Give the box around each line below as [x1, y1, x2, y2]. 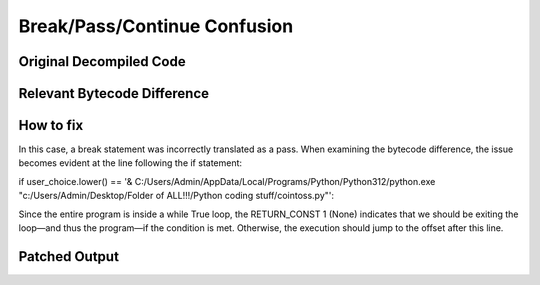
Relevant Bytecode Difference [18, 85, 210, 102]
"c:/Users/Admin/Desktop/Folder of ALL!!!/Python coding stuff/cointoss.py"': [18, 190, 335, 202]
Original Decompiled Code [18, 53, 186, 70]
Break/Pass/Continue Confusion [18, 15, 294, 37]
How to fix [18, 117, 84, 134]
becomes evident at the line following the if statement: [18, 157, 243, 169]
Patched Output [18, 248, 120, 265]
